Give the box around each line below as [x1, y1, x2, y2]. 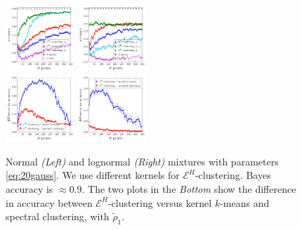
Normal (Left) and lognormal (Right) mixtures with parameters [6, 154, 279, 168]
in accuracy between [6, 195, 93, 210]
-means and [220, 195, 270, 210]
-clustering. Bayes [195, 168, 271, 182]
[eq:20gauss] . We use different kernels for [6, 168, 180, 182]
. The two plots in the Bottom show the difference [81, 181, 296, 196]
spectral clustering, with [6, 209, 110, 224]
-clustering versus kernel [107, 195, 212, 210]
